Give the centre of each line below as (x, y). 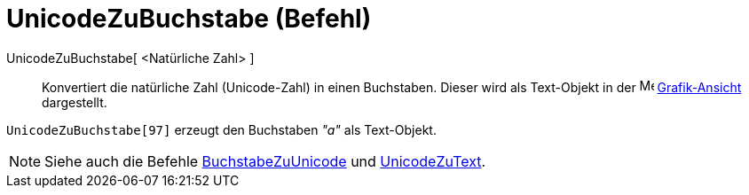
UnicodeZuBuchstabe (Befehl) (189, 19)
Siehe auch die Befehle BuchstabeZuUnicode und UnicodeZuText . (265, 161)
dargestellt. (75, 102)
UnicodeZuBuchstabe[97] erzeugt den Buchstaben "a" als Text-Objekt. (221, 129)
